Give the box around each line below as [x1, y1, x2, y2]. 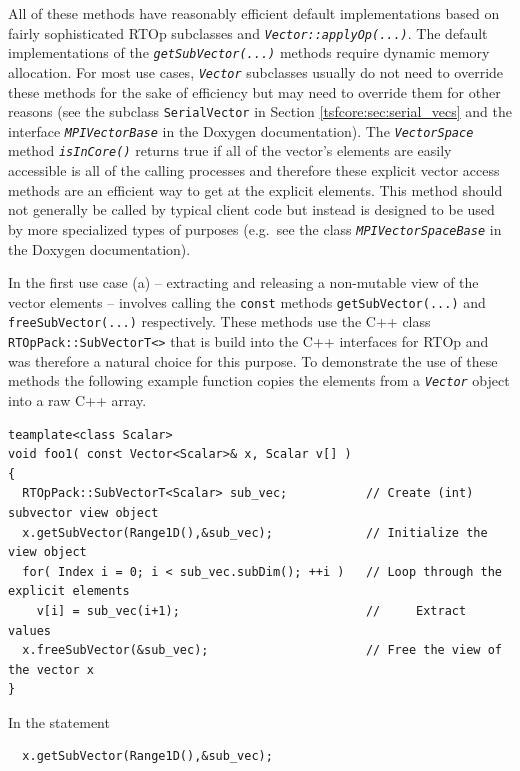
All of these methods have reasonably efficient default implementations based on [8, 3, 500, 23]
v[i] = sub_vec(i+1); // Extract [36, 603, 467, 618]
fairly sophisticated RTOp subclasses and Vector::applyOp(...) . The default [8, 22, 488, 43]
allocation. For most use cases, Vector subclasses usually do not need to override [8, 61, 504, 82]
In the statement [8, 711, 110, 732]
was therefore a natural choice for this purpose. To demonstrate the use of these [8, 350, 498, 371]
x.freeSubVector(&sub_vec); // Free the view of [22, 643, 502, 658]
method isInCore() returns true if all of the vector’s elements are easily [8, 140, 452, 161]
